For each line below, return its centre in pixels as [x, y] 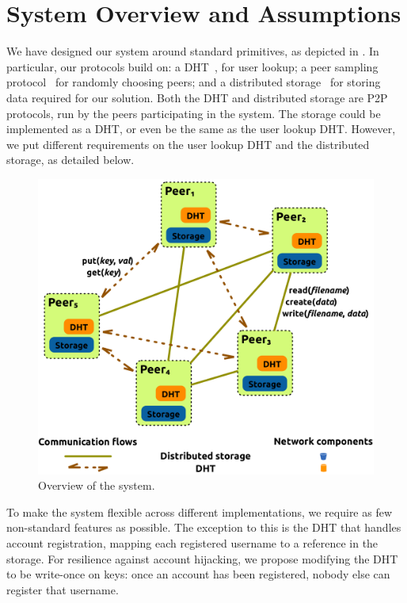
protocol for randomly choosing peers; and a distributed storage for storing [194, 82]
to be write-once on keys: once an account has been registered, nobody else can [198, 574]
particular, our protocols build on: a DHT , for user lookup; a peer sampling [192, 66]
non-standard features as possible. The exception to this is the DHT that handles [204, 527]
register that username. [63, 589]
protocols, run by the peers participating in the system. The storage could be [194, 113]
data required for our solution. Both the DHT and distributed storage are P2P [197, 97]
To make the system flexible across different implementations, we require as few [200, 511]
